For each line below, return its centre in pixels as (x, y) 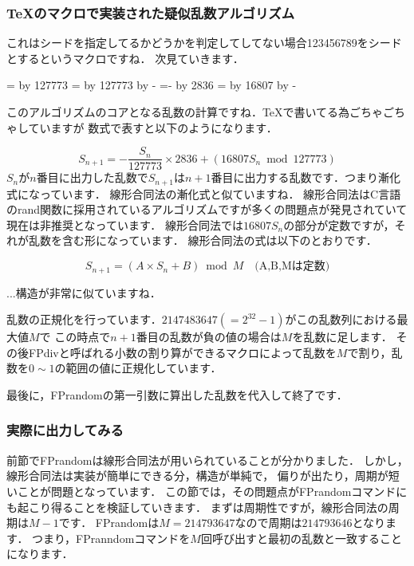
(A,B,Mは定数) (292, 267)
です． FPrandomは (109, 523)
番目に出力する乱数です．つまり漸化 (306, 177)
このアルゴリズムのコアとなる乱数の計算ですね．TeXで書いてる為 (178, 112)
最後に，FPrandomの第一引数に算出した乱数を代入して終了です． (177, 394)
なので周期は (268, 523)
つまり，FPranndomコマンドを (111, 538)
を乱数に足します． (342, 337)
